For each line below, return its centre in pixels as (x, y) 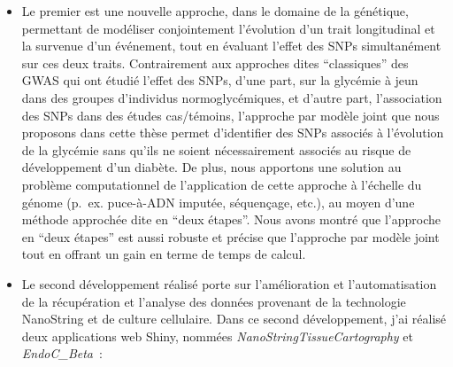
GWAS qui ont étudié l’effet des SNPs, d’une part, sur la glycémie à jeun (220, 80)
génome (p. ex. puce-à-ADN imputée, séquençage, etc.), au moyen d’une (218, 202)
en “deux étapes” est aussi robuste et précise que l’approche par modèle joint (230, 236)
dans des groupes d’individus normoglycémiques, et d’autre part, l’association (232, 97)
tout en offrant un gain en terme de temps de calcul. (164, 254)
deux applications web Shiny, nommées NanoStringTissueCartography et (217, 336)
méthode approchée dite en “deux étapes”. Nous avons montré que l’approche (231, 219)
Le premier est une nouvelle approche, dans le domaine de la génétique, (215, 11)
